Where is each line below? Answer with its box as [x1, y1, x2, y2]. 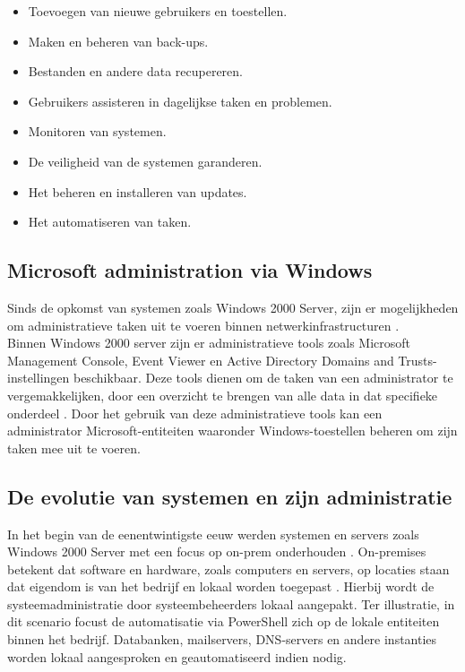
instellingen [7, 368, 70, 387]
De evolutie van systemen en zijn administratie [7, 482, 452, 510]
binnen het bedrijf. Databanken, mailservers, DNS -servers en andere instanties [7, 630, 437, 649]
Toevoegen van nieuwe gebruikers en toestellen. [28, 2, 288, 20]
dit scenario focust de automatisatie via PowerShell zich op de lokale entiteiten [7, 612, 440, 631]
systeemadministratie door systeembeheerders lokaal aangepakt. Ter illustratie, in [7, 594, 455, 613]
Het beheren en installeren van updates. [28, 182, 247, 201]
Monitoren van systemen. [28, 122, 167, 141]
